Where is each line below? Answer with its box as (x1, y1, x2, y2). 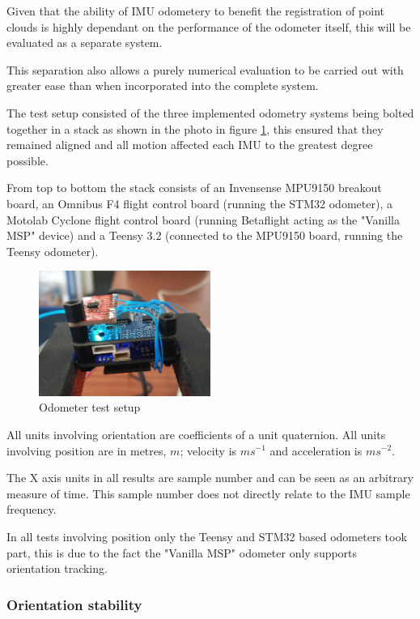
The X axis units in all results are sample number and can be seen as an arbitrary (6, 469, 414, 486)
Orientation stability (6, 594, 142, 614)
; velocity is (180, 442, 237, 459)
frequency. (6, 501, 57, 518)
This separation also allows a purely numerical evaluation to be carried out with (6, 61, 404, 78)
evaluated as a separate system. (6, 34, 163, 51)
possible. (6, 152, 49, 169)
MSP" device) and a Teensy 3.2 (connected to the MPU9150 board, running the (6, 227, 403, 244)
